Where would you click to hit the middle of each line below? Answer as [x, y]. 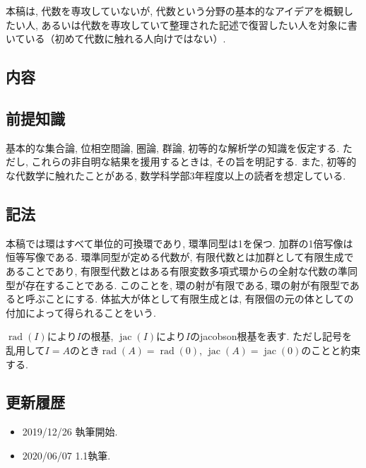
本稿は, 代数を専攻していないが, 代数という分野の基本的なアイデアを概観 [175, 11]
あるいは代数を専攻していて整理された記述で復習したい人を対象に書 [199, 24]
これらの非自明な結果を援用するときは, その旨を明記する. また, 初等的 [194, 162]
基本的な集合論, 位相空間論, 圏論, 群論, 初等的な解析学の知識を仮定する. [173, 147]
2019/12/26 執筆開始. [70, 432]
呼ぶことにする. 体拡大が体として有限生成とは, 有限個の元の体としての [189, 299]
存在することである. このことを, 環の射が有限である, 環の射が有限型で [187, 285]
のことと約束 [331, 350]
